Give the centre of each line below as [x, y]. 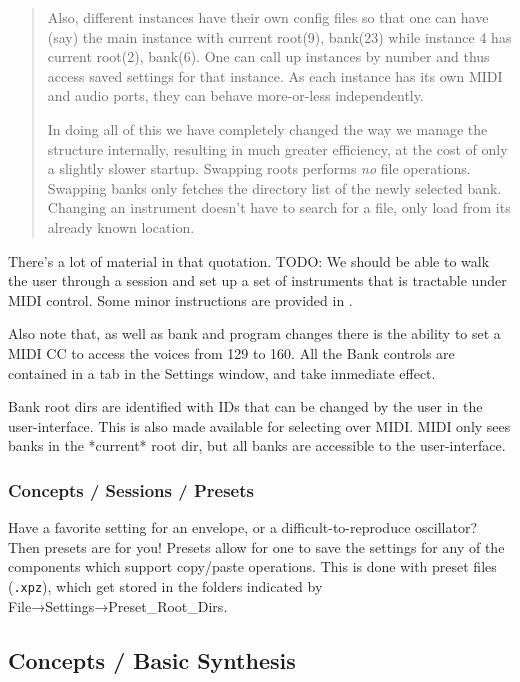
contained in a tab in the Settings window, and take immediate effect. [222, 372]
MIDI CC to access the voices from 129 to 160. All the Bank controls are [231, 352]
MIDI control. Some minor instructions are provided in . [180, 299]
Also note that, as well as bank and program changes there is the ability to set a [254, 333]
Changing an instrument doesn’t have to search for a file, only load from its [279, 207]
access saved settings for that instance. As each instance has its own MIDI [275, 75]
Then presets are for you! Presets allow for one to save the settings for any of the [256, 546]
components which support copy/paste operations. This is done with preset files [252, 566]
